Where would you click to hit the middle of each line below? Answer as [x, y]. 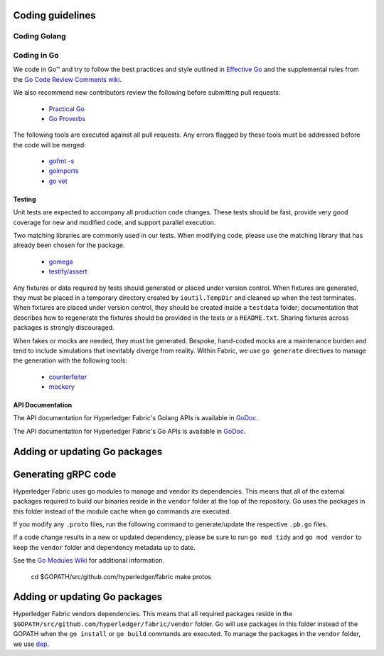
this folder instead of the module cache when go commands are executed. [122, 511]
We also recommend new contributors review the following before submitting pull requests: [147, 93]
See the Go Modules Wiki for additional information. [89, 561]
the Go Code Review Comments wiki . [68, 79]
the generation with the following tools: [70, 360]
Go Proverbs [67, 118]
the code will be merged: [50, 145]
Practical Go [67, 109]
